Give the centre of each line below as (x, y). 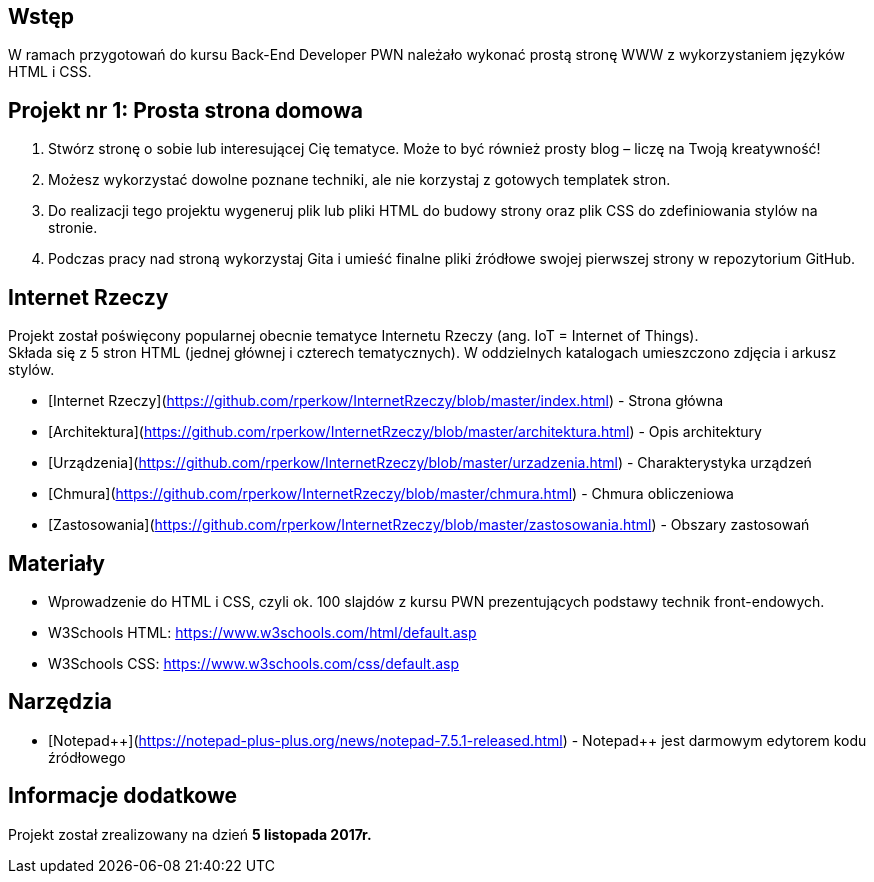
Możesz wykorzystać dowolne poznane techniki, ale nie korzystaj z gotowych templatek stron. (359, 180)
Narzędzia (60, 702)
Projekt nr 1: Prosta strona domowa (185, 110)
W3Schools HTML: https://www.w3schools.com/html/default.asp (262, 632)
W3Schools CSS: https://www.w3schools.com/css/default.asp (254, 663)
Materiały (56, 563)
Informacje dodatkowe (123, 796)
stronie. (73, 228)
